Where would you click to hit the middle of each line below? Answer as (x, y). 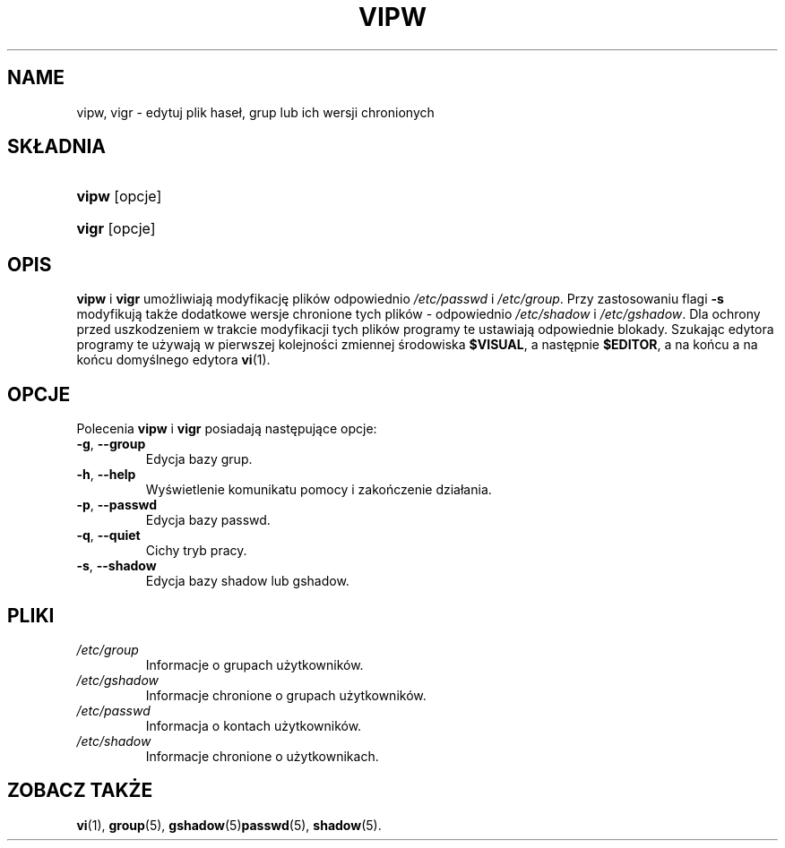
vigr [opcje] (116, 229)
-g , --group (111, 444)
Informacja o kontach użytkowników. (254, 725)
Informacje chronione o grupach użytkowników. (286, 695)
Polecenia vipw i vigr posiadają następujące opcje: (227, 429)
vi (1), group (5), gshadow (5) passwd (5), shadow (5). (229, 825)
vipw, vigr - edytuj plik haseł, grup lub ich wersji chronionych (255, 112)
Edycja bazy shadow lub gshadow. (247, 581)
